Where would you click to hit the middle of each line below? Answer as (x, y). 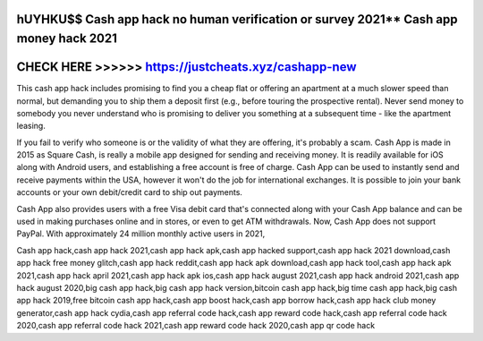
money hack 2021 (67, 39)
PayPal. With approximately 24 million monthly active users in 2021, (141, 234)
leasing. (31, 126)
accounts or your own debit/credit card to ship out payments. (130, 192)
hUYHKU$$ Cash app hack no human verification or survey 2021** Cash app (237, 19)
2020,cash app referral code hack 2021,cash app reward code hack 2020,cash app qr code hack (196, 326)
